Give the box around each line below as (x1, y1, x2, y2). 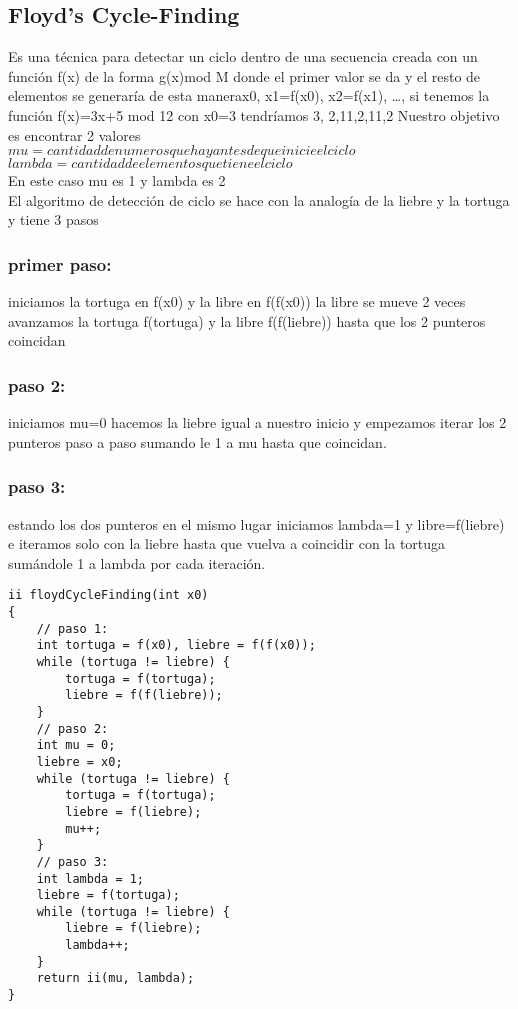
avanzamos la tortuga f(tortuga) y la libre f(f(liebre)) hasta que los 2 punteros (8, 310, 486, 331)
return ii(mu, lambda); (36, 971, 195, 986)
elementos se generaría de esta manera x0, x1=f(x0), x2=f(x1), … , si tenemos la (8, 85, 490, 106)
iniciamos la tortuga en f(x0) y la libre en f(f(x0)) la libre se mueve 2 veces (8, 291, 466, 312)
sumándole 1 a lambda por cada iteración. (8, 552, 266, 573)
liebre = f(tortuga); (36, 888, 180, 903)
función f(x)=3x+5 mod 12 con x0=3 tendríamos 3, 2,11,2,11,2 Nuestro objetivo (8, 104, 500, 125)
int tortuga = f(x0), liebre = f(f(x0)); (36, 638, 316, 653)
